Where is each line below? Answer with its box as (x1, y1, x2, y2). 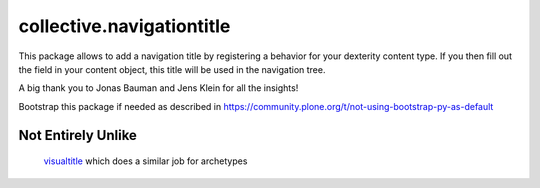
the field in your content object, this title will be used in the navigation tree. (18, 63, 326, 75)
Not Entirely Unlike (18, 126, 137, 144)
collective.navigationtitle (18, 15, 231, 37)
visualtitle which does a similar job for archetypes (43, 155, 248, 167)
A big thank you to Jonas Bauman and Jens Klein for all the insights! (18, 82, 299, 94)
